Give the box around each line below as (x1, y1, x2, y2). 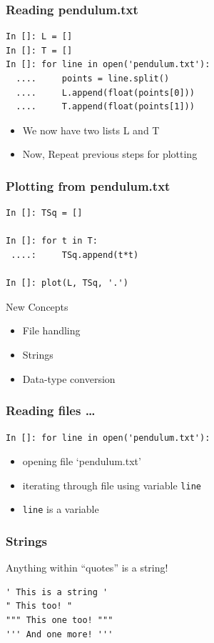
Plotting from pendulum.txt (6, 176, 170, 194)
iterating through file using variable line (22, 477, 201, 492)
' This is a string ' (6, 587, 108, 597)
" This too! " (6, 601, 73, 612)
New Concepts (6, 299, 68, 314)
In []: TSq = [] (6, 208, 83, 219)
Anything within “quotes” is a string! (6, 560, 168, 575)
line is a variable (22, 502, 99, 517)
